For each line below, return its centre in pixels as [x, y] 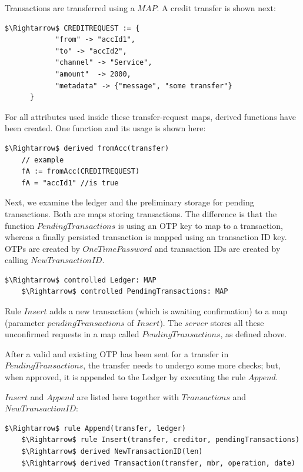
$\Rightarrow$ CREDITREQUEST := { [72, 28]
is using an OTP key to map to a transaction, [200, 225]
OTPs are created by [42, 248]
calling [16, 260]
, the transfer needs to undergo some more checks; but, [182, 365]
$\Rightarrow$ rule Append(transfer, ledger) [95, 428]
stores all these [237, 322]
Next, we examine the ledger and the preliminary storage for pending [129, 202]
